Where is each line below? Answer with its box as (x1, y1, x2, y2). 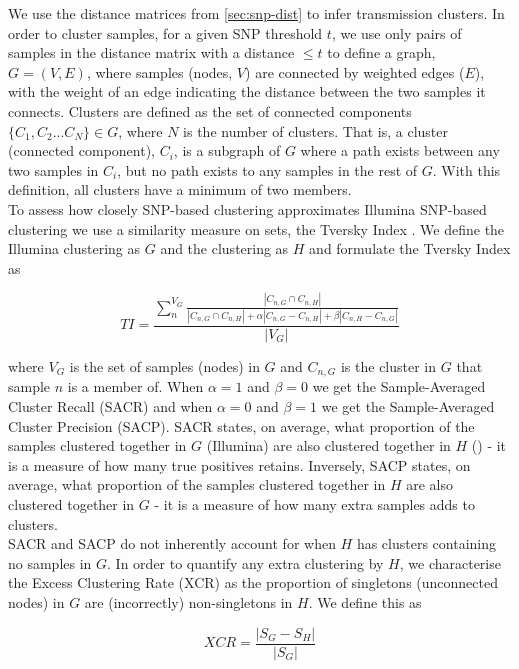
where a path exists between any (300, 140, 500, 161)
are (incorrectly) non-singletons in (84, 591, 293, 612)
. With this (432, 159, 501, 180)
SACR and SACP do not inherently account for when (8, 533, 336, 554)
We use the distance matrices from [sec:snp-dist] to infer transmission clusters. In (8, 3, 505, 23)
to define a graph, (327, 42, 436, 63)
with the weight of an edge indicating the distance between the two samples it (8, 81, 486, 102)
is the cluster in (340, 355, 437, 376)
